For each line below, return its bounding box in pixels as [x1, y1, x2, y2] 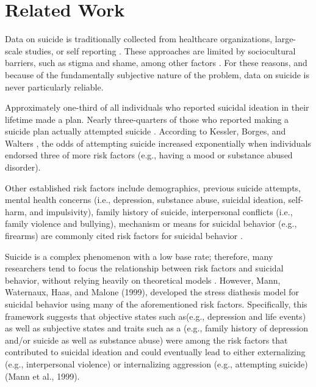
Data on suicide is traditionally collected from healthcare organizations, [5, 32, 273, 45]
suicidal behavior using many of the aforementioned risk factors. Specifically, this [5, 298, 307, 310]
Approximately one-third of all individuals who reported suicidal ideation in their [5, 101, 309, 114]
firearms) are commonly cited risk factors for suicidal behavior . [5, 229, 243, 242]
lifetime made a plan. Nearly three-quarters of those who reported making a [5, 112, 289, 125]
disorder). [5, 161, 41, 174]
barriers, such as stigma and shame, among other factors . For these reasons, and [5, 56, 307, 69]
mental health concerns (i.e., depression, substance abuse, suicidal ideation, [5, 193, 285, 206]
